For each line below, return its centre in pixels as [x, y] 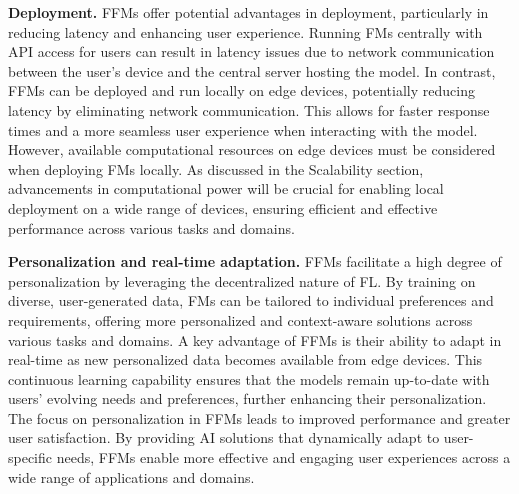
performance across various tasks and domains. [151, 227]
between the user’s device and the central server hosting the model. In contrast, [252, 70]
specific [30, 457]
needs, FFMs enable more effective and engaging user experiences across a [283, 457]
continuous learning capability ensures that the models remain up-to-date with [249, 378]
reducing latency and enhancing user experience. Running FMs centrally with [245, 31]
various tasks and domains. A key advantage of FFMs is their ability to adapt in [255, 339]
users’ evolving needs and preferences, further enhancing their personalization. [247, 398]
